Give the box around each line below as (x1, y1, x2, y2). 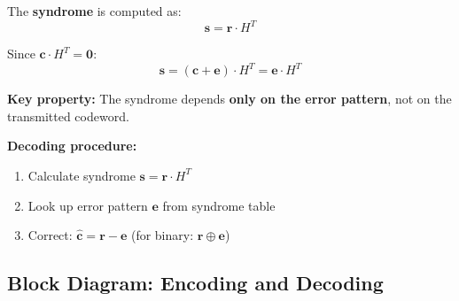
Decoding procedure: (7, 136, 137, 155)
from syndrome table (162, 196, 276, 214)
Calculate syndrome (27, 166, 136, 184)
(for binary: (130, 226, 194, 244)
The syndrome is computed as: (7, 2, 182, 19)
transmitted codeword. (7, 106, 129, 125)
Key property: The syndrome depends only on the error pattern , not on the (7, 89, 452, 108)
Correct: (27, 226, 73, 244)
